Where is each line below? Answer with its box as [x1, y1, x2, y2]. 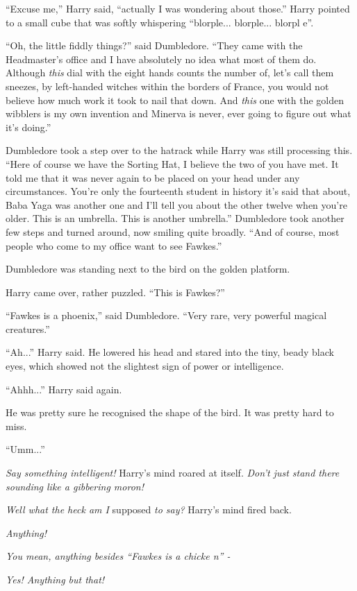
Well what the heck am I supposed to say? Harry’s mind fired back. [6, 502, 292, 517]
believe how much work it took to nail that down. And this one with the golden [6, 92, 344, 107]
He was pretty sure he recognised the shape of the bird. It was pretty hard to [6, 405, 334, 420]
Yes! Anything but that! [6, 572, 105, 586]
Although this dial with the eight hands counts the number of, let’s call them [6, 65, 334, 80]
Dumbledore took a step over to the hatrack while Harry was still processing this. [6, 143, 353, 157]
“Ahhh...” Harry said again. [6, 382, 122, 396]
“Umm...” [6, 442, 45, 456]
